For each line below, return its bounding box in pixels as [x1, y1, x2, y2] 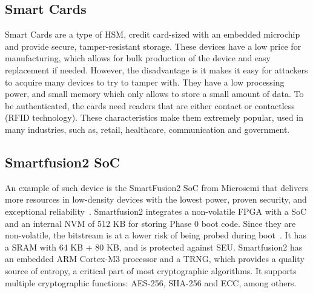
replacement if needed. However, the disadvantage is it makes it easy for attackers [5, 63, 308, 76]
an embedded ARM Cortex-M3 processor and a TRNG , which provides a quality [5, 252, 305, 265]
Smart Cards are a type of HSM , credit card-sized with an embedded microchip [5, 28, 300, 41]
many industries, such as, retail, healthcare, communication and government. [5, 123, 290, 135]
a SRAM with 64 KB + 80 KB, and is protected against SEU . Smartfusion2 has [5, 240, 303, 253]
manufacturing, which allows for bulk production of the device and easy [5, 52, 271, 64]
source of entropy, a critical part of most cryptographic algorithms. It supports [5, 264, 297, 277]
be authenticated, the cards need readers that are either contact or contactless [5, 99, 295, 112]
